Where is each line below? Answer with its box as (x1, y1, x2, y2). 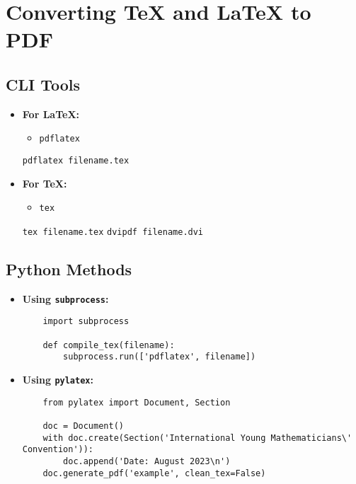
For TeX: (22, 175, 67, 190)
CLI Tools (6, 73, 81, 95)
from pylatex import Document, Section (42, 397, 231, 408)
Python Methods (6, 258, 132, 280)
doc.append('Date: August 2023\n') (63, 456, 231, 466)
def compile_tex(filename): (42, 340, 175, 350)
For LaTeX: (22, 106, 80, 121)
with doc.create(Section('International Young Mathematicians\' (42, 432, 352, 443)
